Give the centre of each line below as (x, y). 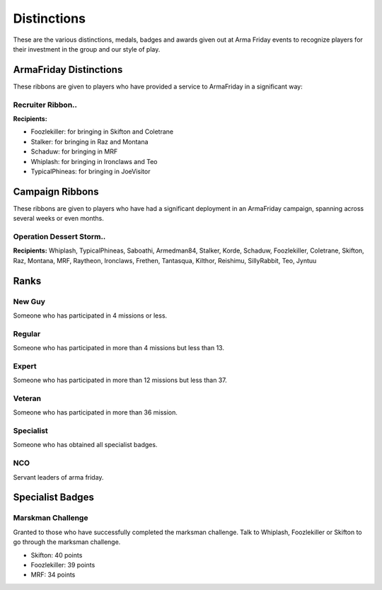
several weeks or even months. (58, 219)
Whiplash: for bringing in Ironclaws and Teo (94, 161)
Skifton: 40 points (57, 555)
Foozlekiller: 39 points (63, 565)
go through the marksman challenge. (67, 542)
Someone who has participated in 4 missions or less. (90, 316)
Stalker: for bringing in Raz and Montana (89, 141)
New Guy (29, 301)
